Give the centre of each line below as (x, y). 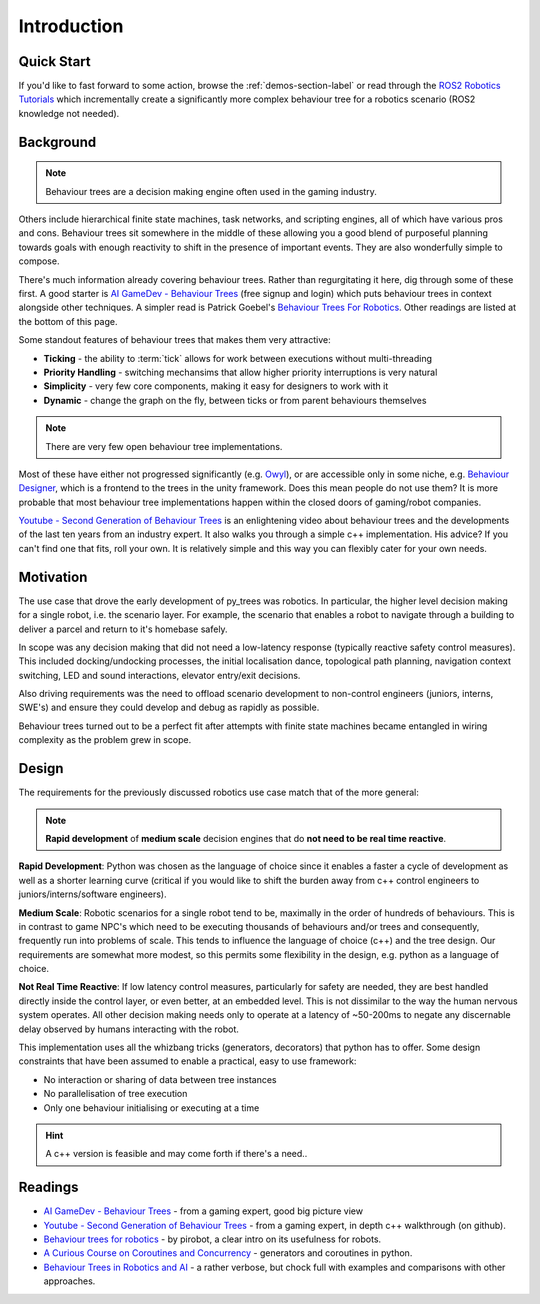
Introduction (71, 26)
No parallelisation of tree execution (115, 1094)
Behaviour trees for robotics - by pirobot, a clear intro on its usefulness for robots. (212, 1239)
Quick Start (54, 61)
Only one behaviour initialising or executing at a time (151, 1107)
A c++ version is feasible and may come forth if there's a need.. (176, 1154)
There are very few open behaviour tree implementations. (164, 446)
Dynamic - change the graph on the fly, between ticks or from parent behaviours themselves (235, 400)
